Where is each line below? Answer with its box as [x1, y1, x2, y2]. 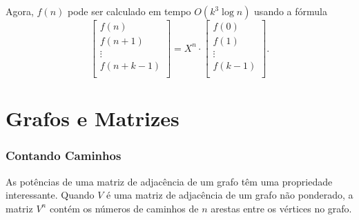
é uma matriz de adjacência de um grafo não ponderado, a [106, 188, 353, 202]
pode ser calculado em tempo [67, 4, 191, 18]
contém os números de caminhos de [49, 201, 199, 215]
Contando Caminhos [6, 147, 122, 164]
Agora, [6, 4, 34, 18]
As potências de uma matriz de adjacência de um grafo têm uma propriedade [6, 174, 333, 188]
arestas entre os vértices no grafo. [211, 201, 352, 215]
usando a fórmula [254, 4, 327, 18]
